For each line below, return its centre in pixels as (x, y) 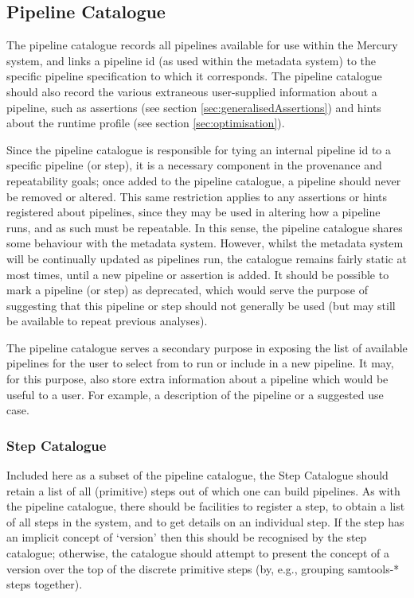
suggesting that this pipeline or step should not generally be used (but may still (201, 305)
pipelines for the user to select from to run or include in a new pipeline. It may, (200, 363)
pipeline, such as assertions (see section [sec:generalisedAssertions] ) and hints (194, 107)
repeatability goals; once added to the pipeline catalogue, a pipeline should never (204, 180)
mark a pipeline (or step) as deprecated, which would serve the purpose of (187, 290)
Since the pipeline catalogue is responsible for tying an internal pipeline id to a (199, 149)
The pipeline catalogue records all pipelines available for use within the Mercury (202, 45)
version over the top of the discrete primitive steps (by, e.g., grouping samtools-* (203, 568)
